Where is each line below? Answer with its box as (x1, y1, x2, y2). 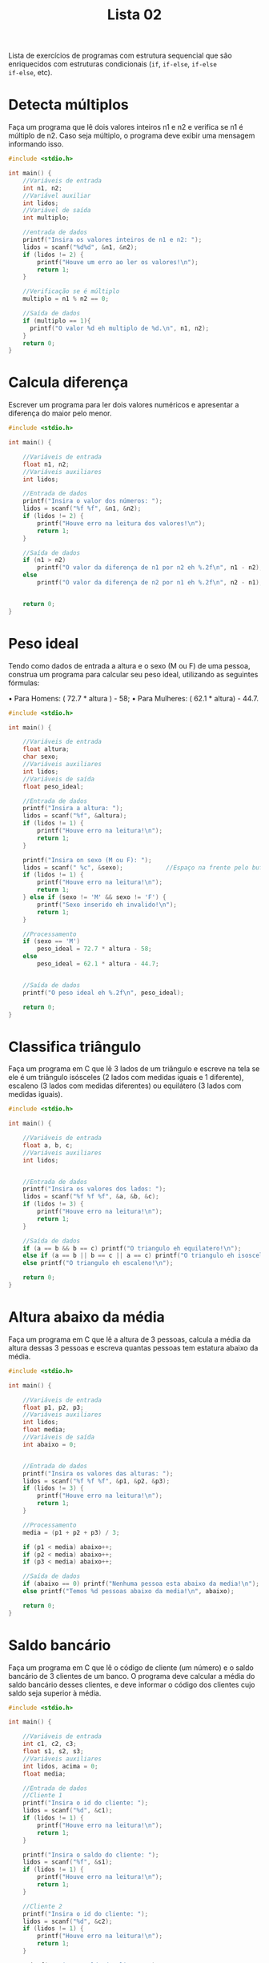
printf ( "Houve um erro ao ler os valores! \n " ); (37, 258, 199, 266)
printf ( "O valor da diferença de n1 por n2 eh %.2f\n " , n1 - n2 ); (37, 564, 263, 572)
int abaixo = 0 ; (22, 1440, 78, 1448)
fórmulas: (8, 678, 40, 688)
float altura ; (22, 745, 70, 753)
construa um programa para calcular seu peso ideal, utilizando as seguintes (8, 669, 259, 679)
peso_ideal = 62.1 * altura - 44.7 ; (37, 960, 159, 968)
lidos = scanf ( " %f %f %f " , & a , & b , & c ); (22, 1193, 159, 1201)
